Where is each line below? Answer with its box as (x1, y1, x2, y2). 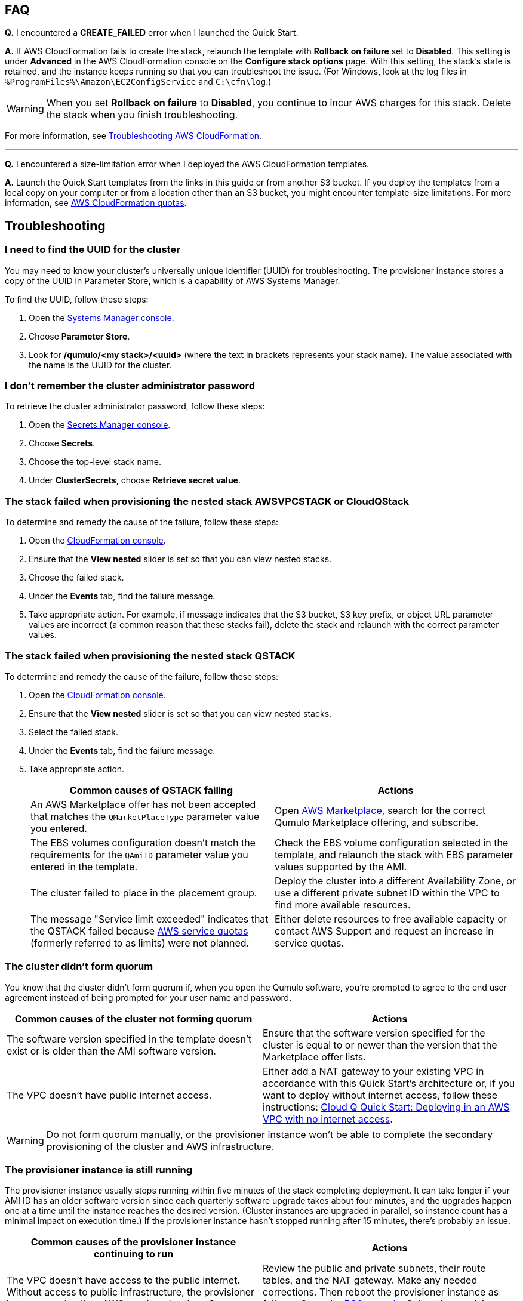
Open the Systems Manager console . (29, 312, 174, 323)
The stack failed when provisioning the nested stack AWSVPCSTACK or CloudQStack (5, 495, 410, 507)
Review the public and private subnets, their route (263, 1262, 486, 1275)
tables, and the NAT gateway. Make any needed (263, 1274, 478, 1287)
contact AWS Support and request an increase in (275, 924, 494, 937)
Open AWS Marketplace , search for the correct (275, 804, 486, 816)
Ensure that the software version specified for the (263, 1026, 485, 1039)
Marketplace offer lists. (263, 1050, 366, 1063)
